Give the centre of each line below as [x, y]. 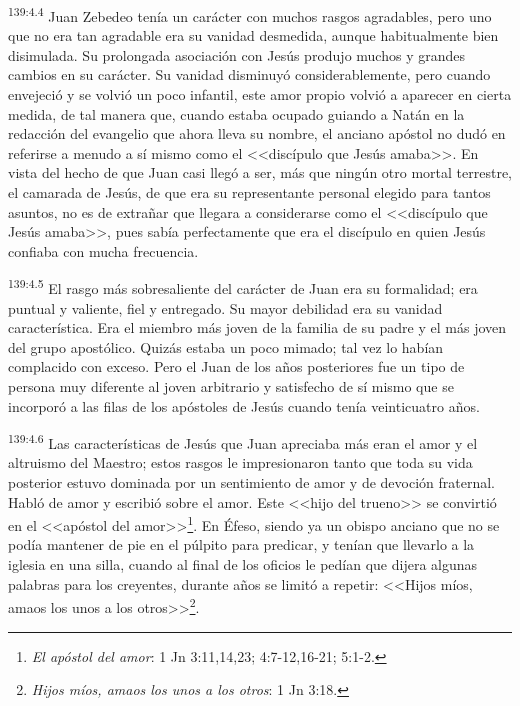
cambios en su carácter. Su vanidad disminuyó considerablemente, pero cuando [249, 74]
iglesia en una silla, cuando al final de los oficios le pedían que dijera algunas [243, 564]
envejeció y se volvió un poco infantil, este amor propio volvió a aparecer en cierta [260, 94]
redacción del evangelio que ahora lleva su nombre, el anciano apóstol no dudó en [257, 133]
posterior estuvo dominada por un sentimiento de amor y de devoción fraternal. [251, 482]
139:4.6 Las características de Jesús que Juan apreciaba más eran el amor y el [243, 441]
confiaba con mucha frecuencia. [103, 250]
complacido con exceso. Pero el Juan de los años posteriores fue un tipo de [236, 366]
